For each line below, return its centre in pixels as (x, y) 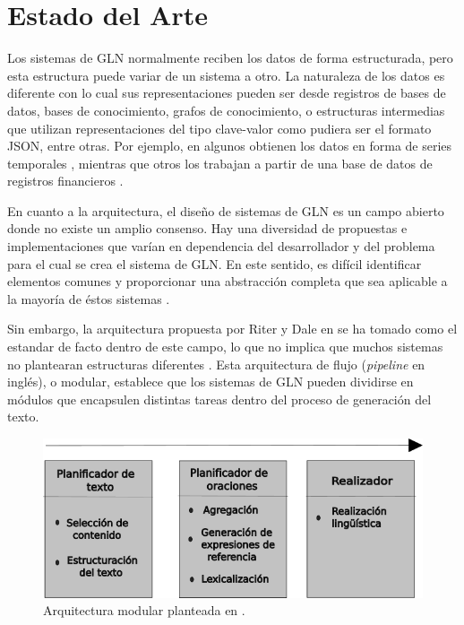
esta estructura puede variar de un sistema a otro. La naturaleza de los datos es (226, 75)
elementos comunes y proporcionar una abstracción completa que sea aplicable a (228, 281)
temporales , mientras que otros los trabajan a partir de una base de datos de (220, 163)
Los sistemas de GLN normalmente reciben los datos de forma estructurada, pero (230, 58)
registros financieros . (65, 181)
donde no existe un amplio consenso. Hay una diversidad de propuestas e (207, 228)
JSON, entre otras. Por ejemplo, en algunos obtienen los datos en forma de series (230, 146)
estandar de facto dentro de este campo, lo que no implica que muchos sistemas (225, 347)
